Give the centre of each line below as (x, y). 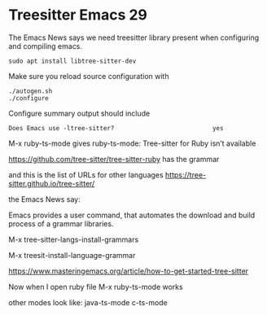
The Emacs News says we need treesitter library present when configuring (134, 37)
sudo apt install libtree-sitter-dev (72, 61)
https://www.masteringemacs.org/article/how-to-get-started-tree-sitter (129, 271)
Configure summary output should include (79, 113)
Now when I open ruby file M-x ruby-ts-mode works (96, 287)
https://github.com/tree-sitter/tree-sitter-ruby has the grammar (114, 159)
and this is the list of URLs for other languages (86, 175)
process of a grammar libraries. (61, 223)
